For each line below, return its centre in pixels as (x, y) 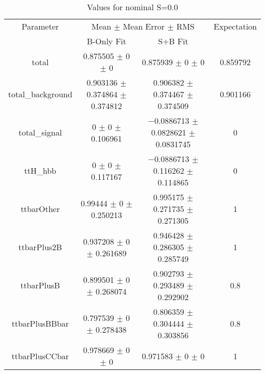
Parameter (40, 26)
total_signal (40, 132)
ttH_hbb (40, 170)
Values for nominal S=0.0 (132, 7)
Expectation (235, 26)
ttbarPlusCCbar (40, 356)
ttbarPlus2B (40, 247)
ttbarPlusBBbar (40, 323)
